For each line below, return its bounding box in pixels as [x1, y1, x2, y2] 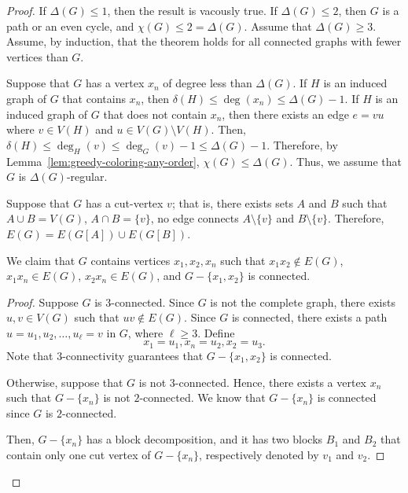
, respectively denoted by [199, 446, 319, 462]
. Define [197, 324, 235, 340]
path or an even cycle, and [6, 17, 134, 34]
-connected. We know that [139, 389, 266, 406]
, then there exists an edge [222, 105, 349, 122]
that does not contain [103, 105, 208, 122]
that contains [62, 90, 126, 106]
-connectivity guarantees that [62, 347, 204, 363]
